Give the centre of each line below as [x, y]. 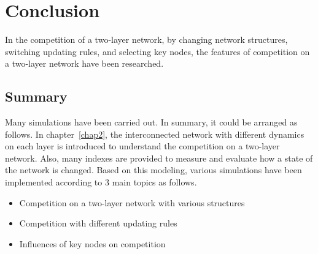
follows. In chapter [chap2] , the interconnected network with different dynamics [155, 134]
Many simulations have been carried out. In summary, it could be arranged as [151, 122]
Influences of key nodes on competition [92, 243]
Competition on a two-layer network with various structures [132, 202]
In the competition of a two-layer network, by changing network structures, [146, 39]
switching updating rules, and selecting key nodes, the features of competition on [157, 51]
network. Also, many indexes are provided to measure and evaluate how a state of [159, 158]
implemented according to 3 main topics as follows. [101, 182]
